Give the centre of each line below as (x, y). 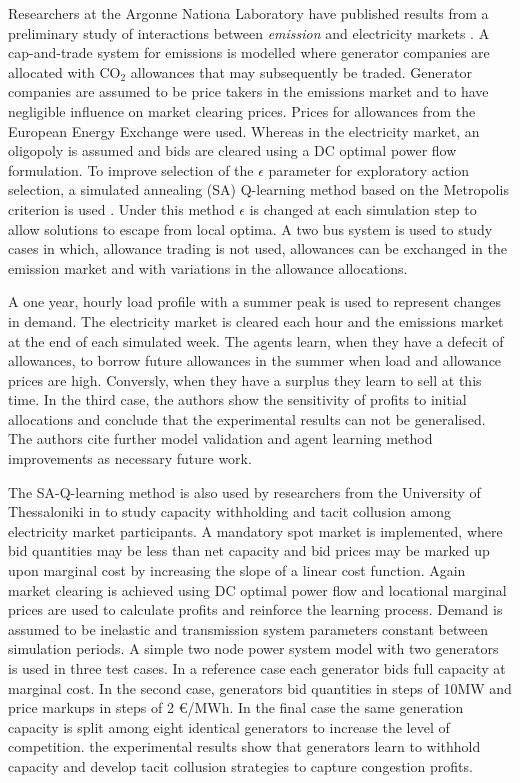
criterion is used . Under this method (121, 208)
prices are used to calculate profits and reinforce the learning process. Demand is (255, 609)
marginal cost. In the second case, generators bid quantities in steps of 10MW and (260, 687)
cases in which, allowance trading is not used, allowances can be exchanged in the (257, 248)
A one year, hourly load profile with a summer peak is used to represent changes (254, 301)
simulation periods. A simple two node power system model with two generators (253, 648)
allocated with (51, 71)
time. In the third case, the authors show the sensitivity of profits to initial (237, 399)
